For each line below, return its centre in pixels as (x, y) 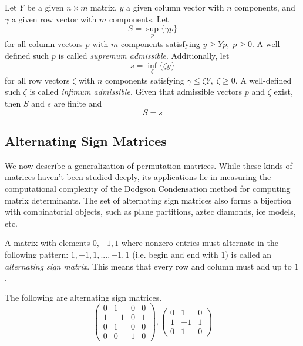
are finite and (78, 103)
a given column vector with (175, 7)
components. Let (139, 19)
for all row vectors (37, 80)
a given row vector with (54, 19)
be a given (45, 7)
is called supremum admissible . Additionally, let (144, 55)
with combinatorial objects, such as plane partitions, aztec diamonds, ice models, (150, 212)
